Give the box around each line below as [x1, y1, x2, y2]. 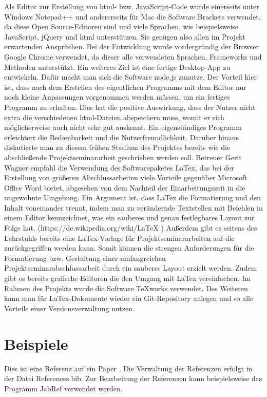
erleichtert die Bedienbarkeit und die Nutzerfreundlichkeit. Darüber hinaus [4, 131, 239, 142]
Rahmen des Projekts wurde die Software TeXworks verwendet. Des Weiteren [4, 282, 248, 293]
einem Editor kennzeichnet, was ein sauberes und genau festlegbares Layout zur [4, 212, 255, 223]
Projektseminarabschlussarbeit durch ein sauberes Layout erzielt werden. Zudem [4, 262, 257, 273]
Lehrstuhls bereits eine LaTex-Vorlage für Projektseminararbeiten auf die [4, 232, 235, 243]
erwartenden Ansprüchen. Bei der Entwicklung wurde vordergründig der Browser [4, 41, 259, 52]
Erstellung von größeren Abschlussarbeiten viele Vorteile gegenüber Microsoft [4, 172, 247, 183]
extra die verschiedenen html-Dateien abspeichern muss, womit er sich [4, 111, 224, 122]
